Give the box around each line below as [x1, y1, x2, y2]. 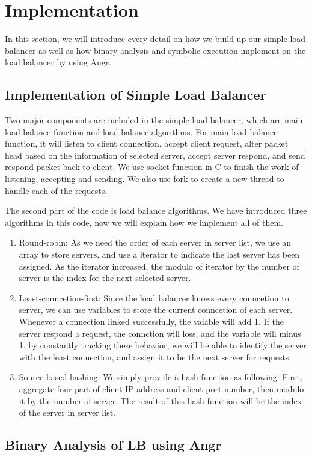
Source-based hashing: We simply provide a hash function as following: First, [19, 371, 302, 383]
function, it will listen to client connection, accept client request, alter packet [5, 137, 289, 150]
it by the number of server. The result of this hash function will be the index [19, 394, 302, 407]
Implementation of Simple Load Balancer [5, 85, 266, 104]
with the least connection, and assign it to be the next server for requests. [19, 350, 292, 363]
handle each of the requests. [5, 184, 108, 196]
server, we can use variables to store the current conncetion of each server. [19, 303, 293, 316]
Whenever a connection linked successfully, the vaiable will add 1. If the [19, 315, 284, 328]
